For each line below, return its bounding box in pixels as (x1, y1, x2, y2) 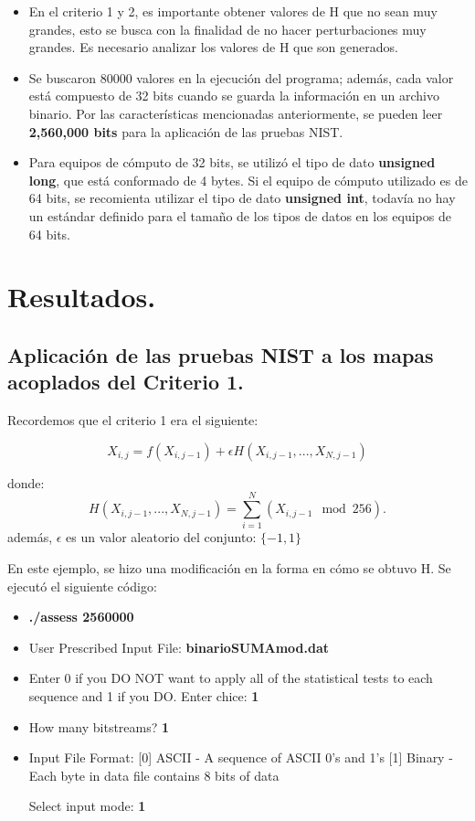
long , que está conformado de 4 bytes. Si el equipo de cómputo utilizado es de (28, 170, 468, 189)
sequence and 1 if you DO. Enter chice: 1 (28, 686, 259, 705)
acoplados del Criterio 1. (7, 368, 244, 396)
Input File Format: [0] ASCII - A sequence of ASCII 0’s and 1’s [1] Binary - (28, 748, 453, 767)
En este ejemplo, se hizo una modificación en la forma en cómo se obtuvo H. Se (7, 559, 451, 577)
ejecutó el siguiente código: (7, 576, 157, 595)
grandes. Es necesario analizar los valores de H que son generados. (28, 37, 398, 57)
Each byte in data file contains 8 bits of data (28, 765, 280, 784)
